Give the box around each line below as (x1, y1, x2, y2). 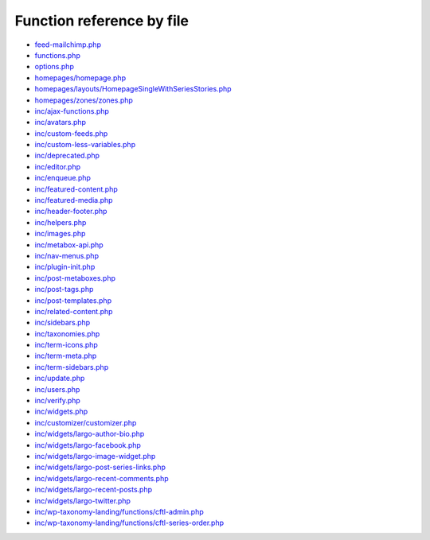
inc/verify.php (34, 396, 81, 406)
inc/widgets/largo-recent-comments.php (34, 473, 169, 483)
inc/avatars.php (34, 118, 87, 127)
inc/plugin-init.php (34, 262, 96, 272)
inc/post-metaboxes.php (34, 273, 115, 282)
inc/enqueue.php (34, 173, 92, 183)
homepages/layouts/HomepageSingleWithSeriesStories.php (34, 84, 232, 94)
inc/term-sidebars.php (34, 362, 109, 371)
